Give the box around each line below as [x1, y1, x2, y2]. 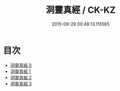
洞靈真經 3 [10, 81, 32, 87]
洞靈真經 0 [10, 62, 32, 68]
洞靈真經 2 [10, 74, 32, 80]
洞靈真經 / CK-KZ [45, 4, 116, 16]
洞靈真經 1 [10, 68, 31, 74]
